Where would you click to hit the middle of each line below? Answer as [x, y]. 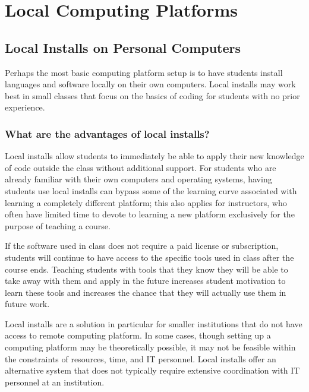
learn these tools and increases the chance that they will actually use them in [146, 292]
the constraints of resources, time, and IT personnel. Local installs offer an [141, 358]
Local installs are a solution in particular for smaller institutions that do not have [154, 323]
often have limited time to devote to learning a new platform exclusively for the [150, 214]
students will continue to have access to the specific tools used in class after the [149, 257]
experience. [25, 107]
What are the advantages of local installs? [107, 133]
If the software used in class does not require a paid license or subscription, [142, 246]
